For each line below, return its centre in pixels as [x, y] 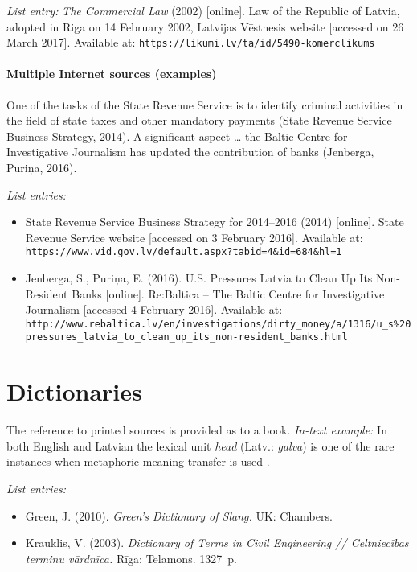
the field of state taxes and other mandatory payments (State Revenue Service [199, 120]
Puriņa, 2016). [42, 168]
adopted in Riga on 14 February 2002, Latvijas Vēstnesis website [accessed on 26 [205, 26]
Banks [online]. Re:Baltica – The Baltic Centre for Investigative [228, 293]
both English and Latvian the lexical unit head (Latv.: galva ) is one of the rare [200, 445]
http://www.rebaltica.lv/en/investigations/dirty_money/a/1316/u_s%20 [218, 324]
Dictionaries [74, 391]
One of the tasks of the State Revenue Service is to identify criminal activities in [205, 104]
